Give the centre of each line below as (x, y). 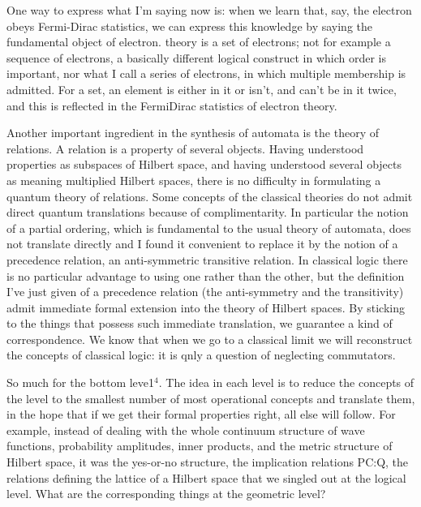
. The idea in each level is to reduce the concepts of (286, 382)
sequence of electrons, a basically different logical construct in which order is (196, 57)
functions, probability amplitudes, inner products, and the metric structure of (200, 446)
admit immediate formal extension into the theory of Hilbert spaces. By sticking (206, 307)
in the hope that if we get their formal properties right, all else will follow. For (201, 414)
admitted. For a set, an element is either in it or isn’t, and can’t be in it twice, (202, 89)
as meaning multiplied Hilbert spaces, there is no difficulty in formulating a (194, 180)
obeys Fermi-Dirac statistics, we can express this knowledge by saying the (190, 26)
